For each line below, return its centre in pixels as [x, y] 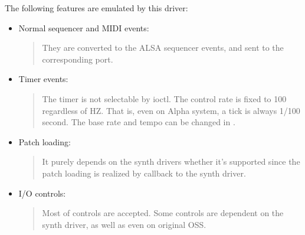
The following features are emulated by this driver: [96, 8]
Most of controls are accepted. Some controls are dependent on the [163, 213]
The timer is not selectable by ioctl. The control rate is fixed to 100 [164, 98]
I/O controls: [42, 193]
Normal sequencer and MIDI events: [84, 27]
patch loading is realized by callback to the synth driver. [144, 173]
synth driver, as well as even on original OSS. [124, 224]
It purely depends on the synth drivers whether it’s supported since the [171, 161]
